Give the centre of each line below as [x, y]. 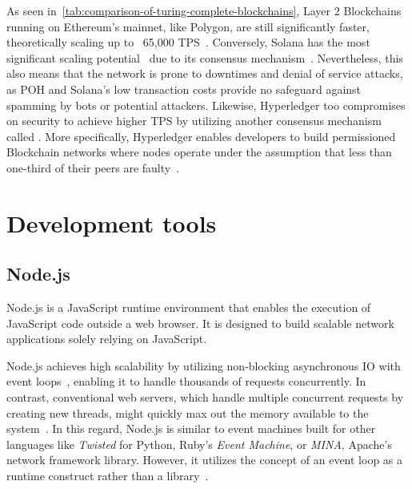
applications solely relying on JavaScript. [107, 339]
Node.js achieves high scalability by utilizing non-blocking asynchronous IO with [204, 365]
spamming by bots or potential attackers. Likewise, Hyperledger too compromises [206, 105]
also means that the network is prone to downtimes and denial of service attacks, [205, 73]
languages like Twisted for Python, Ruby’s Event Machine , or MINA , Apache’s [199, 444]
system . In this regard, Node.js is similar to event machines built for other [191, 428]
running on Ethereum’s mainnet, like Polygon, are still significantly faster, [188, 26]
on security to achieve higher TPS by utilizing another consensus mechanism [194, 121]
